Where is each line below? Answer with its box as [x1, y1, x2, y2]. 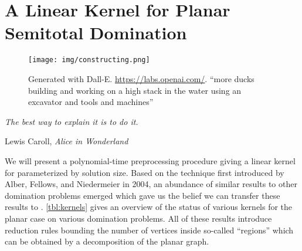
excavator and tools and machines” [28, 96, 154, 108]
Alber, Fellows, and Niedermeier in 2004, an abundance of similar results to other [5, 178, 297, 190]
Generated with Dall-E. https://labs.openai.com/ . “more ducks [28, 72, 255, 84]
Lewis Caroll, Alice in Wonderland [5, 135, 128, 147]
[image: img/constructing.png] [28, 56, 150, 65]
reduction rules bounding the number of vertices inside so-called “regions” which [5, 223, 294, 236]
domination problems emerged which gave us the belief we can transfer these [5, 189, 280, 201]
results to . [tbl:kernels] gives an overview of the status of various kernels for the [5, 201, 293, 213]
